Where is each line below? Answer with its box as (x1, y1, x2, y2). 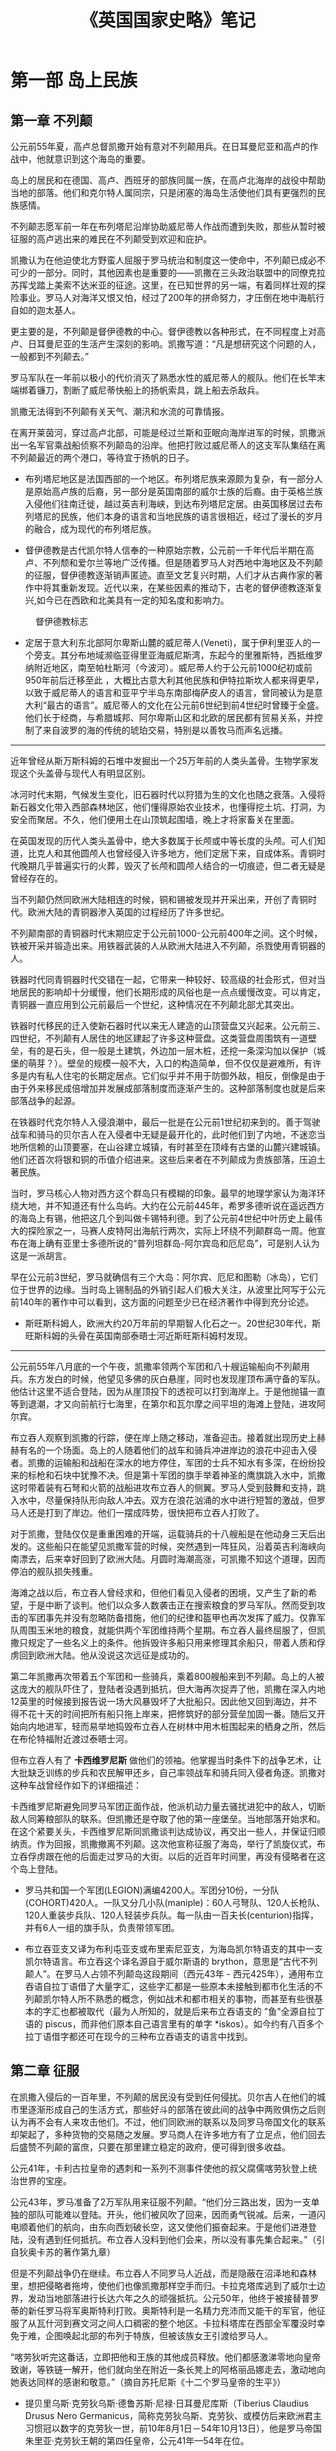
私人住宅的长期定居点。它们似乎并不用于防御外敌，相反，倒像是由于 (44, 1070, 326, 1081)
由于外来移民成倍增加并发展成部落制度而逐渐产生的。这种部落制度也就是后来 (10, 1082, 326, 1094)
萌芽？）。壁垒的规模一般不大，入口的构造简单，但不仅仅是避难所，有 (27, 1057, 313, 1069)
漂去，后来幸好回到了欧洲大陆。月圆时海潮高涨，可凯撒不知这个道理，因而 (18, 1553, 326, 1565)
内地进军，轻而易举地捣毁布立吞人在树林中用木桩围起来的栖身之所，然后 (27, 1721, 326, 1732)
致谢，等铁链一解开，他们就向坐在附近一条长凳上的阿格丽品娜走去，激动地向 (10, 2363, 326, 2375)
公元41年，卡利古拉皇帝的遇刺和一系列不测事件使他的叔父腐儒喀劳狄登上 (10, 2162, 309, 2174)
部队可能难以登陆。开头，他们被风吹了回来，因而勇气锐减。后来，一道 (27, 2208, 317, 2220)
